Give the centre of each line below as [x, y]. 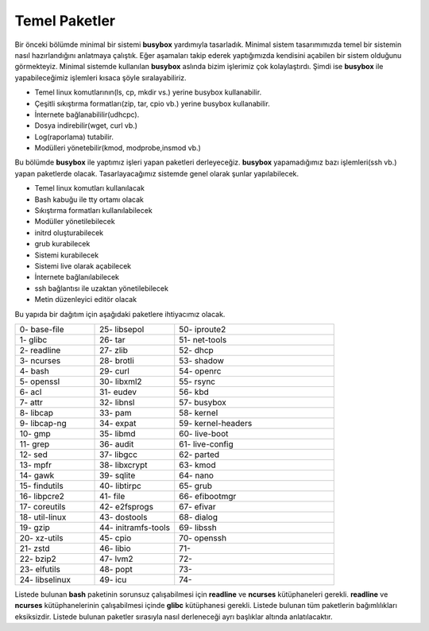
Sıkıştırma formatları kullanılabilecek [93, 211]
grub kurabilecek [62, 244]
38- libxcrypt [124, 465]
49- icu [113, 579]
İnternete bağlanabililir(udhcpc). [87, 114]
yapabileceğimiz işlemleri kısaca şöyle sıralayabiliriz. [100, 77]
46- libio [115, 548]
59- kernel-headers [216, 423]
